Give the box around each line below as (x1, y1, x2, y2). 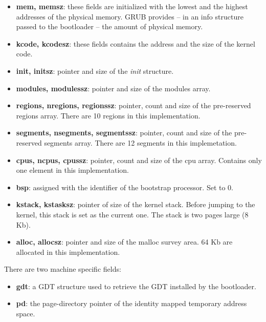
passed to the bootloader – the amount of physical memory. (16, 21, 203, 32)
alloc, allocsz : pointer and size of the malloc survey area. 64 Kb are (16, 236, 233, 247)
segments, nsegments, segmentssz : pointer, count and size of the (16, 127, 232, 138)
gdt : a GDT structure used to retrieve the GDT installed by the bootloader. (16, 280, 256, 291)
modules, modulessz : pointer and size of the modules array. (16, 83, 211, 93)
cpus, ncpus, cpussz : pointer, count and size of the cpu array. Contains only (16, 154, 262, 165)
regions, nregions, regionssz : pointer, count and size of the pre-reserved (16, 100, 251, 111)
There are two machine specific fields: (4, 264, 121, 274)
